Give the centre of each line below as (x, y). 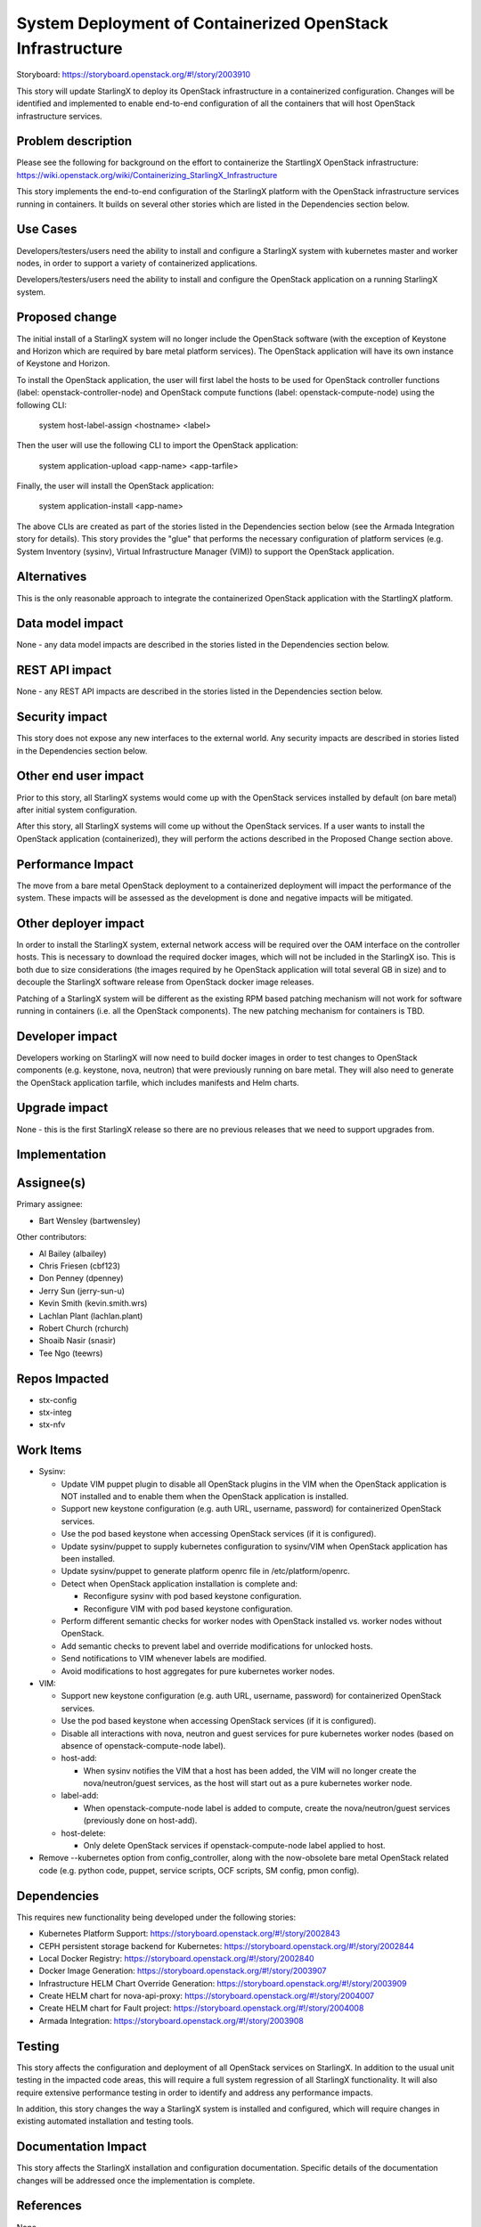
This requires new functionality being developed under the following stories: (156, 1917)
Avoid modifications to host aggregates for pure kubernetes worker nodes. (198, 1671)
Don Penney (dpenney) (81, 1278)
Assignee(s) (51, 1183)
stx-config (58, 1399)
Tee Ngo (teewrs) (71, 1353)
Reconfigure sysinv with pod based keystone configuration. (192, 1596)
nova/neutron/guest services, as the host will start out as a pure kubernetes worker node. (248, 1783)
